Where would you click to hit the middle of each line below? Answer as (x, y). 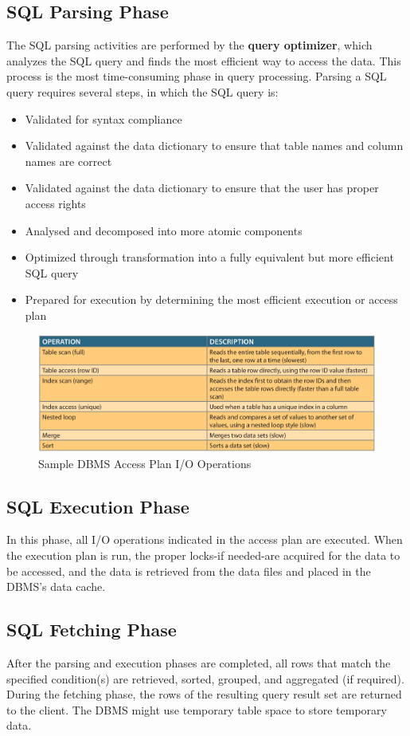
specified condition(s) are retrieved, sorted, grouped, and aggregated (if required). (205, 678)
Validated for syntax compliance (103, 118)
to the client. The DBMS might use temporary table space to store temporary (197, 709)
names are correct (68, 161)
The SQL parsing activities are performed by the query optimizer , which (189, 45)
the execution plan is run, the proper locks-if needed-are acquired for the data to (203, 555)
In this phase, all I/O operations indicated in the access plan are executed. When (205, 539)
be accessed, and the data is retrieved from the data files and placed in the (189, 571)
